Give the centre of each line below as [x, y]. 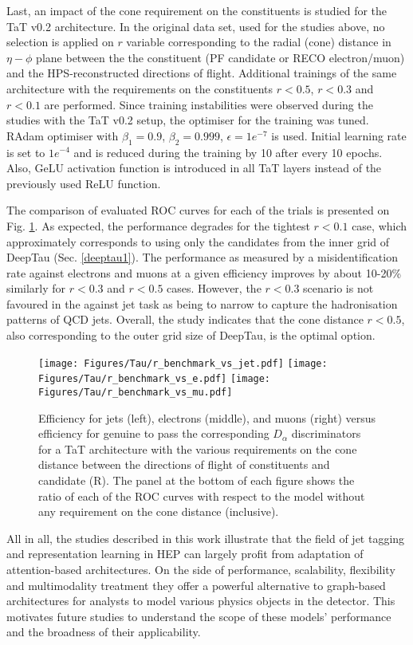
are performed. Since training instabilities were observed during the [208, 104]
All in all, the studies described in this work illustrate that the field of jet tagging [206, 538]
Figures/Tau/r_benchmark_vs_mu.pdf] [136, 392]
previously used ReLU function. [84, 183]
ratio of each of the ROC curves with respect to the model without [202, 496]
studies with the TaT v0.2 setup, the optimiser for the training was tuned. [188, 120]
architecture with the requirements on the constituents [140, 88]
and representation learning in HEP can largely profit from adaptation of [185, 554]
